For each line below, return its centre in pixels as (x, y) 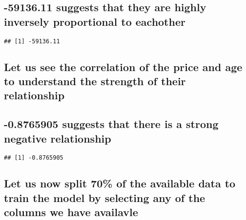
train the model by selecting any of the (105, 197)
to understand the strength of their (95, 81)
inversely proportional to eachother (95, 21)
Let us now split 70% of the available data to (120, 183)
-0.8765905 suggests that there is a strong (111, 124)
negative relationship (58, 138)
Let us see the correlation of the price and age (123, 66)
